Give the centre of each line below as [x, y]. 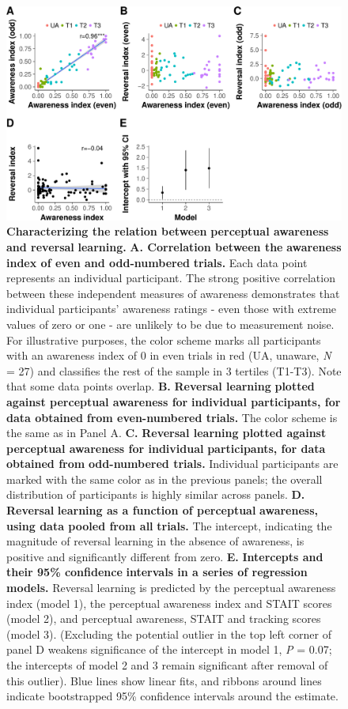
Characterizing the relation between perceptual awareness [168, 231]
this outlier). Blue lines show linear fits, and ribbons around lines [164, 680]
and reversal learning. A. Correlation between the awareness [174, 246]
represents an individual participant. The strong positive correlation [171, 278]
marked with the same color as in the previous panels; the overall [165, 479]
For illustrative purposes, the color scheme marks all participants [164, 339]
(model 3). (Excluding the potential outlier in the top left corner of [169, 634]
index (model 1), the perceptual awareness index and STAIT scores [169, 603]
